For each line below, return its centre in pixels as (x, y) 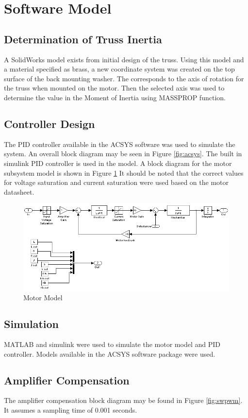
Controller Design (50, 123)
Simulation (32, 324)
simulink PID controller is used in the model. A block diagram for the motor (118, 163)
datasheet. (19, 191)
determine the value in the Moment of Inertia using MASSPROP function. (115, 97)
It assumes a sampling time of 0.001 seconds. (71, 410)
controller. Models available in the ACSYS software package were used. (110, 354)
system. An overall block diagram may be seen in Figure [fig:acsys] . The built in (123, 154)
